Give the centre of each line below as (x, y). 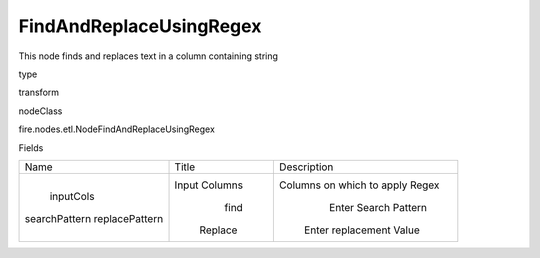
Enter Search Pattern (378, 207)
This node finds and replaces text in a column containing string (148, 56)
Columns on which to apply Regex (359, 185)
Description (306, 167)
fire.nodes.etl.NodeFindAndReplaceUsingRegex (116, 129)
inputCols (72, 196)
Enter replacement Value (361, 230)
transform (39, 92)
